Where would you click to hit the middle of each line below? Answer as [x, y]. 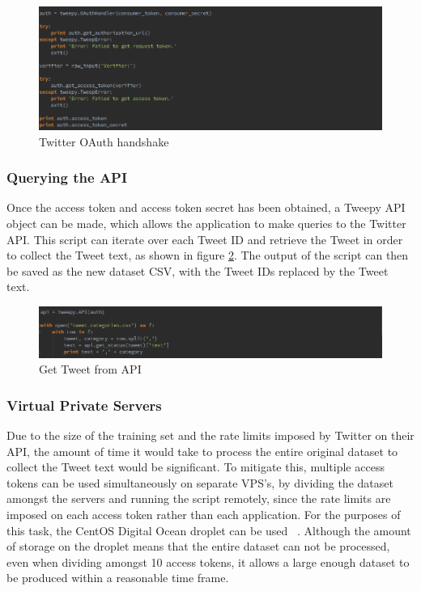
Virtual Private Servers [84, 405]
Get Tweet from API [90, 369]
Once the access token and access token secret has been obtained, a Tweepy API [206, 207]
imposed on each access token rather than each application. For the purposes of [204, 515]
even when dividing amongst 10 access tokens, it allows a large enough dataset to [208, 561]
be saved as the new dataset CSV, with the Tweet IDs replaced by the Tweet [198, 270]
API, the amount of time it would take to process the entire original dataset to [202, 451]
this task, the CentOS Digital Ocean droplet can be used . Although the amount [209, 530]
